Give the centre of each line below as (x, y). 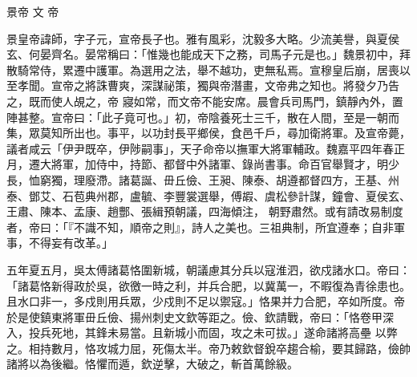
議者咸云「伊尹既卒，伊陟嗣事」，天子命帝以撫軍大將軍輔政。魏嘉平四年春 (200, 148)
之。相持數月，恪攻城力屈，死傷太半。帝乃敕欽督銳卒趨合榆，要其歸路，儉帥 (208, 348)
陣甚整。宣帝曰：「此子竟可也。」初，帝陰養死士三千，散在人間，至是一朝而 (203, 117)
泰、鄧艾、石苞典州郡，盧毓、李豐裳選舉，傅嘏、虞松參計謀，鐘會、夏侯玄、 (208, 195)
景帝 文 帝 (33, 11)
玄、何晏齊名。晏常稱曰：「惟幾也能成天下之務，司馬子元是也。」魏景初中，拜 (208, 54)
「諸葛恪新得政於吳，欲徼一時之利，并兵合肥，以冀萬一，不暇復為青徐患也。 (208, 285)
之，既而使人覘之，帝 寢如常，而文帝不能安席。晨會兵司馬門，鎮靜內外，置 (205, 101)
